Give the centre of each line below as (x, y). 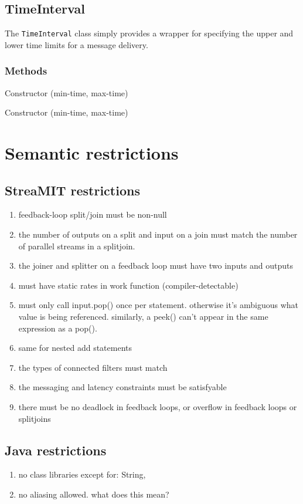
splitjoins (35, 418)
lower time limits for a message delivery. (76, 44)
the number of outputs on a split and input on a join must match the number (158, 234)
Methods (26, 71)
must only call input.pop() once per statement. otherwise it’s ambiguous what (159, 305)
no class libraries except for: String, (82, 474)
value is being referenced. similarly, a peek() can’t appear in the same (143, 316)
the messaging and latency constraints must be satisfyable (122, 387)
